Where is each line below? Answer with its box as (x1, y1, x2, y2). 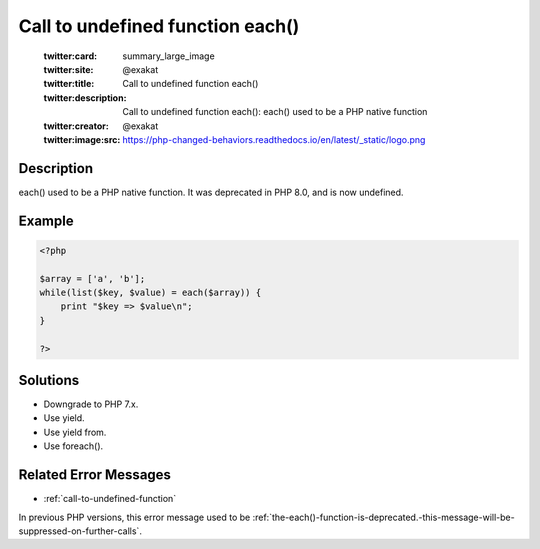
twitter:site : (43, 63, 94, 75)
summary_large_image (122, 50, 215, 62)
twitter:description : (43, 91, 127, 104)
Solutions (18, 371, 80, 389)
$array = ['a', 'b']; (39, 273, 146, 284)
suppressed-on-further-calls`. (18, 525, 142, 537)
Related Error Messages (18, 466, 172, 484)
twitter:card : (43, 50, 98, 62)
